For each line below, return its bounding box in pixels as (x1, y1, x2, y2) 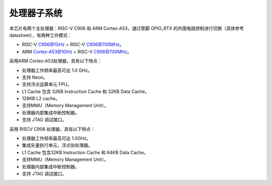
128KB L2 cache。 (22, 96, 60, 102)
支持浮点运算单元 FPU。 (22, 81, 72, 87)
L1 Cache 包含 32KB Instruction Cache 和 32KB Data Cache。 (22, 88, 150, 95)
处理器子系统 (9, 8, 63, 19)
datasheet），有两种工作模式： (9, 32, 73, 38)
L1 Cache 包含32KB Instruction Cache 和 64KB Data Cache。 (22, 149, 149, 155)
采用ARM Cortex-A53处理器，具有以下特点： (9, 58, 102, 64)
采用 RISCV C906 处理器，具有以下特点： (9, 126, 95, 132)
